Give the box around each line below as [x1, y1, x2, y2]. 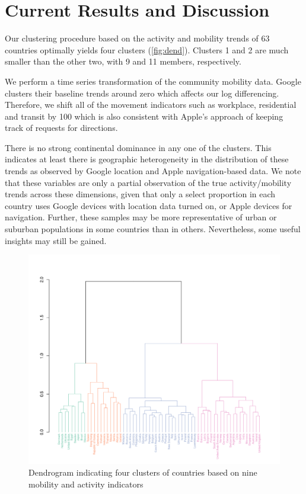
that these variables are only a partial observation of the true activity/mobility [5, 176, 292, 188]
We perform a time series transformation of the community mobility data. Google [5, 75, 301, 87]
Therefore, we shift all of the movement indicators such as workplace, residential [5, 98, 297, 111]
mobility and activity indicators [28, 477, 144, 490]
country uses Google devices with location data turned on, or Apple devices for [5, 199, 292, 211]
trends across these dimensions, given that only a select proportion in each [5, 188, 276, 200]
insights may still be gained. [5, 234, 107, 246]
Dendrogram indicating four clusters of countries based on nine [28, 466, 257, 478]
